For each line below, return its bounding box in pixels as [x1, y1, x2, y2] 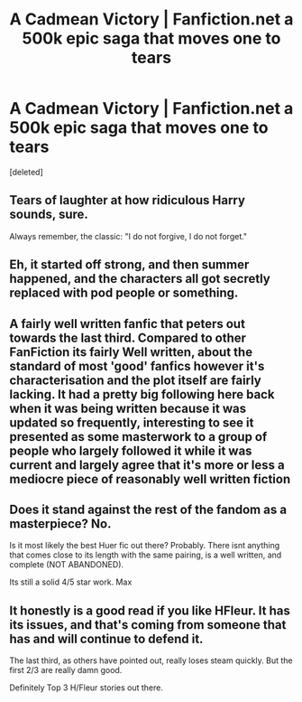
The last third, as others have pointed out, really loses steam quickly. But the [9, 655, 293, 666]
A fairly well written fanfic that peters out [9, 316, 246, 332]
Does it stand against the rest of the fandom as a [9, 501, 287, 517]
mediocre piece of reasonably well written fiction [9, 471, 291, 487]
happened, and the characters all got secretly [9, 271, 270, 286]
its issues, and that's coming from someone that [9, 617, 287, 632]
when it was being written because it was [9, 400, 246, 416]
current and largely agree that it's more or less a [9, 457, 286, 473]
